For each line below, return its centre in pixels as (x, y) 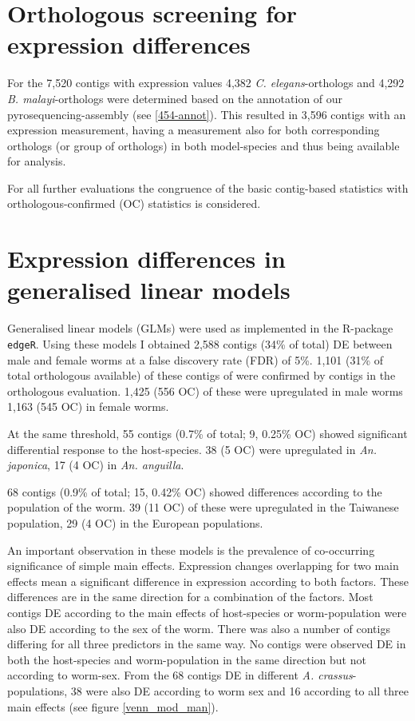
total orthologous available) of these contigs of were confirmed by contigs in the (202, 375)
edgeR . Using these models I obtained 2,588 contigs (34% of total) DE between (200, 343)
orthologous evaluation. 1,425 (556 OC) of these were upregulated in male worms (205, 390)
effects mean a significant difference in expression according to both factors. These (208, 581)
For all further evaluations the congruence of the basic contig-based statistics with (208, 187)
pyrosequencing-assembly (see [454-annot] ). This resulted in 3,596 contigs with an (207, 114)
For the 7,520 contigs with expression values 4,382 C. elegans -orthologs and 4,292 (206, 83)
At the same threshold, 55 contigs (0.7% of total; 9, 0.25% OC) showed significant (207, 433)
